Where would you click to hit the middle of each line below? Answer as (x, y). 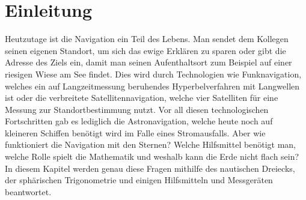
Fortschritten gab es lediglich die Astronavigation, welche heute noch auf (139, 121)
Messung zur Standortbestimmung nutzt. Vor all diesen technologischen (137, 109)
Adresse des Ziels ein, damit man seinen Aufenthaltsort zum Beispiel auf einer (148, 62)
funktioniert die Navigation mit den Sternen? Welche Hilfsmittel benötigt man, (150, 144)
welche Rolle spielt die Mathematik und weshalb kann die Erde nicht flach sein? (152, 156)
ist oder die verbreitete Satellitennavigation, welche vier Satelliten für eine (142, 98)
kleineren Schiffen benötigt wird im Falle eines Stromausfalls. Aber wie (135, 132)
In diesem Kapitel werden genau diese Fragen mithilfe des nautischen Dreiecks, (150, 168)
